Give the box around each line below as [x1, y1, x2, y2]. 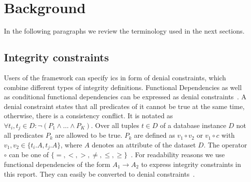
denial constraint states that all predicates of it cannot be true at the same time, [4, 101, 245, 111]
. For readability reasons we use [130, 149, 225, 160]
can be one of [9, 149, 49, 160]
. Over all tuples [91, 120, 139, 130]
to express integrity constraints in [141, 159, 241, 169]
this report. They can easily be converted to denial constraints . [4, 168, 195, 179]
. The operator [203, 139, 247, 149]
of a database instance [160, 120, 226, 130]
